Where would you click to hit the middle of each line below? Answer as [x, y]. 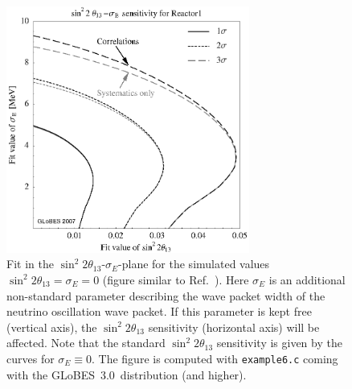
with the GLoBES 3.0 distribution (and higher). [127, 374]
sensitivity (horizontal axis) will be [234, 327]
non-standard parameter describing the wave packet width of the [166, 295]
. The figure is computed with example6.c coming [215, 358]
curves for [31, 358]
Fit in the [30, 264]
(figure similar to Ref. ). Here [176, 279]
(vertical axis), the [52, 327]
